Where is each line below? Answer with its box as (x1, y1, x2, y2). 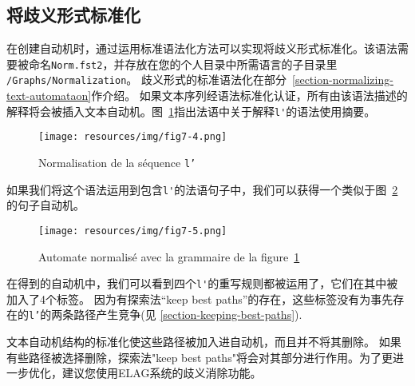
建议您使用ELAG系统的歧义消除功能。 (61, 364, 262, 381)
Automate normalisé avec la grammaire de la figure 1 (38, 248, 300, 265)
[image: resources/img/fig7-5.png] (38, 225, 227, 237)
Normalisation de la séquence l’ (38, 154, 196, 171)
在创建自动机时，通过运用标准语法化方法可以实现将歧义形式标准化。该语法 (6, 40, 397, 57)
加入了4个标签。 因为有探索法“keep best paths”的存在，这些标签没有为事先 (6, 290, 393, 307)
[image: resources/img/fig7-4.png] (38, 131, 227, 143)
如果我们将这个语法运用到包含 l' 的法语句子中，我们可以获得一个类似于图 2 (6, 181, 398, 197)
